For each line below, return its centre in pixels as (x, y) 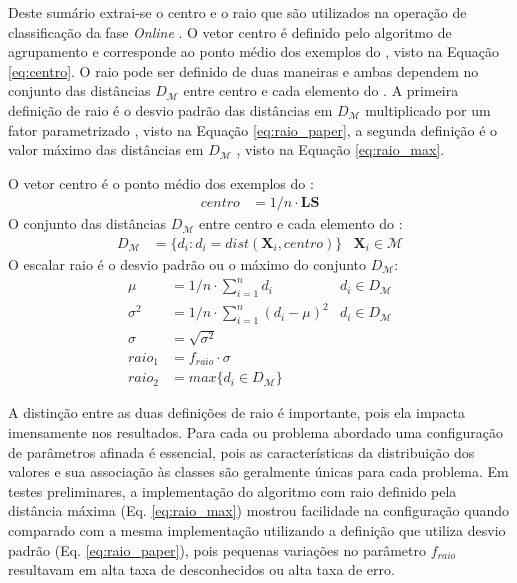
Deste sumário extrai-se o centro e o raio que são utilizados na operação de (237, 12)
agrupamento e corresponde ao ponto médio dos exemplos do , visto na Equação (253, 51)
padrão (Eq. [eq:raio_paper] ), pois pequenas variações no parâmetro (217, 549)
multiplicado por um (428, 109)
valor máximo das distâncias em (106, 149)
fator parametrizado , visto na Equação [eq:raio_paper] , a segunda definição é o (253, 129)
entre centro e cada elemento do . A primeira (321, 90)
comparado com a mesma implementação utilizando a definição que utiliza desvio (257, 529)
